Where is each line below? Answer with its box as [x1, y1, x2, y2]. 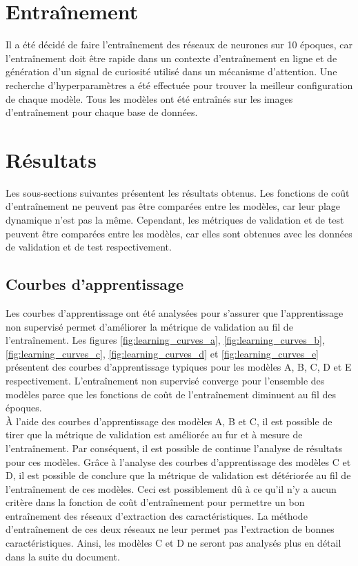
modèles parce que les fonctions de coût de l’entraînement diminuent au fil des [6, 387, 337, 401]
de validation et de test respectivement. [6, 240, 172, 254]
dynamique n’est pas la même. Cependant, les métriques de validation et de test [6, 213, 344, 226]
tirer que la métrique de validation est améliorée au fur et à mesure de [6, 427, 303, 442]
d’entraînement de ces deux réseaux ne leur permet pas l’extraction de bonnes [6, 522, 335, 536]
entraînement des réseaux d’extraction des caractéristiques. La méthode [6, 508, 308, 523]
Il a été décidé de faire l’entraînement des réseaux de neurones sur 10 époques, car [6, 37, 353, 52]
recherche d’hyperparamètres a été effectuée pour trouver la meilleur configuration [6, 77, 353, 92]
